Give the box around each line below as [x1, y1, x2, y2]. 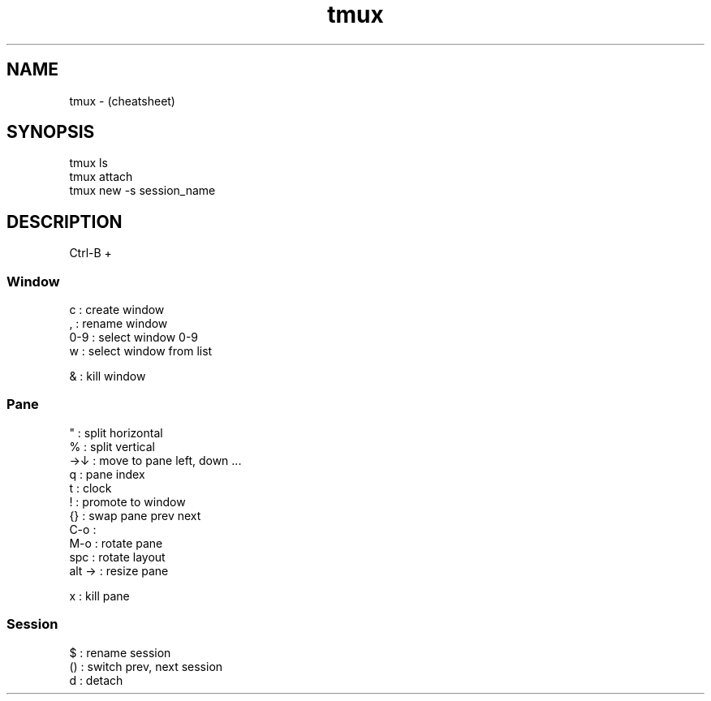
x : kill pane [69, 588, 130, 603]
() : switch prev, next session [69, 659, 223, 673]
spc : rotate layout [69, 549, 166, 564]
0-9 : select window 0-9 [69, 330, 199, 345]
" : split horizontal [69, 425, 163, 440]
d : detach [69, 673, 123, 687]
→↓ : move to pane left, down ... [69, 453, 242, 467]
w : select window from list [69, 344, 213, 359]
